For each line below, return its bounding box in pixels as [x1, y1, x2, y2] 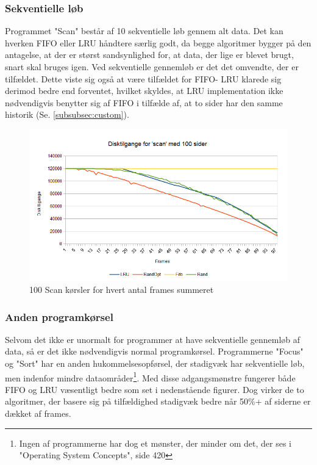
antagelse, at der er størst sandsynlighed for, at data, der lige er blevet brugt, [5, 48, 294, 61]
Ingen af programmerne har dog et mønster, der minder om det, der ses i [19, 436, 291, 449]
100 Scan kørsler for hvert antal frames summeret [29, 283, 214, 296]
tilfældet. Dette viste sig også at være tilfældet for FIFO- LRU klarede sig [5, 72, 282, 85]
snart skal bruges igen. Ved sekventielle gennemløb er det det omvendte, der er [5, 60, 299, 73]
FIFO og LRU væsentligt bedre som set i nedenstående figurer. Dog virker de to [5, 383, 304, 395]
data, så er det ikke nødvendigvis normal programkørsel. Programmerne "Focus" [5, 345, 304, 358]
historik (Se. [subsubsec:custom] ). [5, 108, 129, 121]
